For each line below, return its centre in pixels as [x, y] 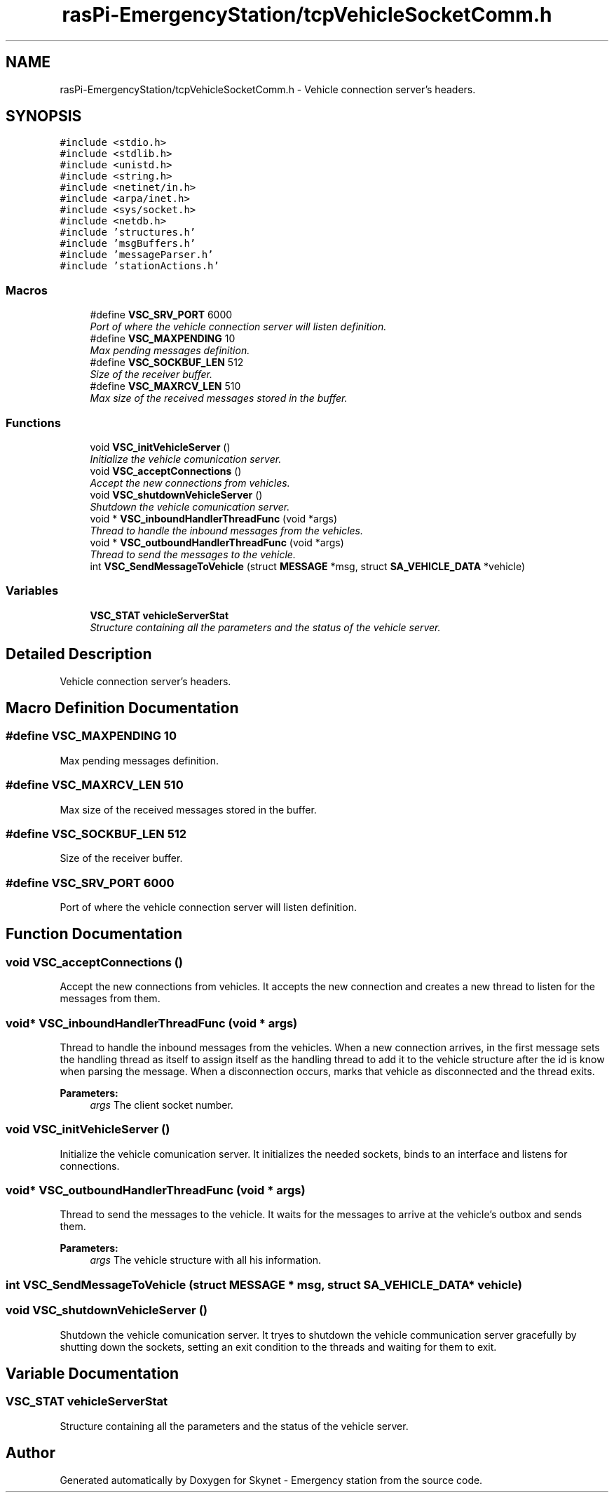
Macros [27, 290]
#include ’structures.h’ [128, 232]
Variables [32, 591]
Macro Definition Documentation [122, 708]
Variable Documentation [93, 1374]
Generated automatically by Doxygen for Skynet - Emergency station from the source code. [271, 1480]
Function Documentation [94, 934]
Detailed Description [79, 654]
